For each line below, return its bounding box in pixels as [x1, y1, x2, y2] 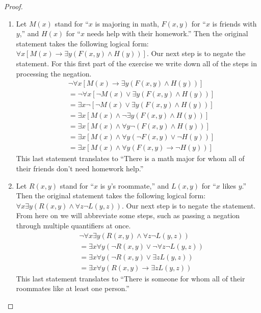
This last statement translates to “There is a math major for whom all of [16, 153, 245, 164]
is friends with [212, 18, 257, 29]
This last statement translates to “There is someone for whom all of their [16, 273, 245, 283]
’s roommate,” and [111, 180, 169, 191]
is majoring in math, [95, 18, 159, 29]
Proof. [4, 1, 23, 11]
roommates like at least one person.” [16, 283, 129, 294]
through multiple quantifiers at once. [16, 220, 131, 230]
